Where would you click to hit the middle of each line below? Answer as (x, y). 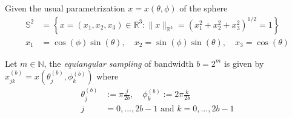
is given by (244, 63)
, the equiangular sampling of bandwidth (119, 63)
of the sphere (204, 8)
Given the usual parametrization (65, 8)
